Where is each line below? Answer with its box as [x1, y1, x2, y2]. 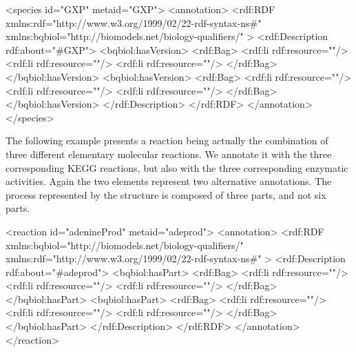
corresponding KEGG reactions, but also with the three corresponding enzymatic [6, 160, 348, 175]
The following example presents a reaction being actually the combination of [6, 133, 328, 148]
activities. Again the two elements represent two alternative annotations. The [6, 174, 332, 188]
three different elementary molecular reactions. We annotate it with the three [6, 146, 332, 161]
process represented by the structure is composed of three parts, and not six [6, 187, 326, 202]
